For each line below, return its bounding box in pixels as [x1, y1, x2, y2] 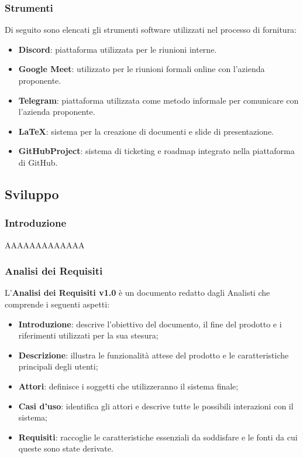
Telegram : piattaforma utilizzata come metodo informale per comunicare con [18, 94, 299, 106]
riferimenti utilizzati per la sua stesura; [18, 329, 159, 341]
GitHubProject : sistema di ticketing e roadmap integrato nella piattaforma [18, 145, 295, 157]
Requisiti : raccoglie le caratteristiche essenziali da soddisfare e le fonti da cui [18, 430, 298, 443]
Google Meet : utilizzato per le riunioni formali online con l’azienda [18, 63, 265, 75]
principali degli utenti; [18, 360, 98, 372]
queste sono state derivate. [18, 442, 113, 454]
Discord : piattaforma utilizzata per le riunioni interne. [18, 43, 217, 55]
